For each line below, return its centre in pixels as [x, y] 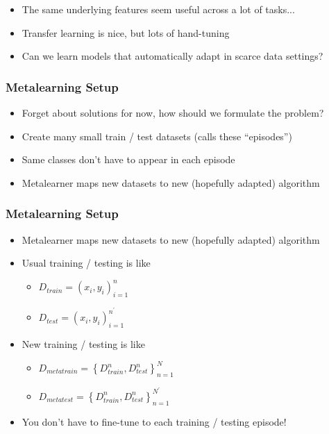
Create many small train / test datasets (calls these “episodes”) [157, 136]
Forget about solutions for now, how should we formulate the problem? [173, 112]
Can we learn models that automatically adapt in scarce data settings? [172, 56]
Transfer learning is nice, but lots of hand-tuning [126, 32]
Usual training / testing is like [86, 263]
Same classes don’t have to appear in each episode [128, 159]
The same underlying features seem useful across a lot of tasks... [158, 9]
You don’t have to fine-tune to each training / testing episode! [154, 421]
